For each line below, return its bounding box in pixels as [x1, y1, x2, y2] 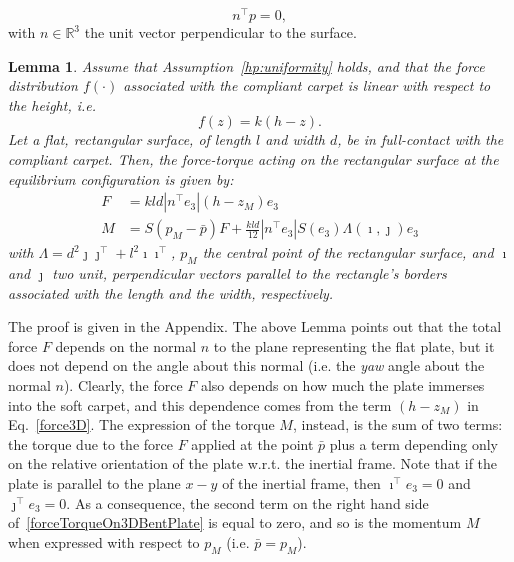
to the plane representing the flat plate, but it [213, 335, 495, 356]
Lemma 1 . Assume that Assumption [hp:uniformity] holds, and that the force [8, 55, 485, 76]
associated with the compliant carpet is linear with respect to [123, 75, 491, 96]
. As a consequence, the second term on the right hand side [66, 492, 429, 513]
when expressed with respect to [8, 531, 200, 552]
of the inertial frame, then [222, 473, 381, 494]
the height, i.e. [8, 94, 97, 115]
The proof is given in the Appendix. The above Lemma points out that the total [8, 316, 502, 337]
